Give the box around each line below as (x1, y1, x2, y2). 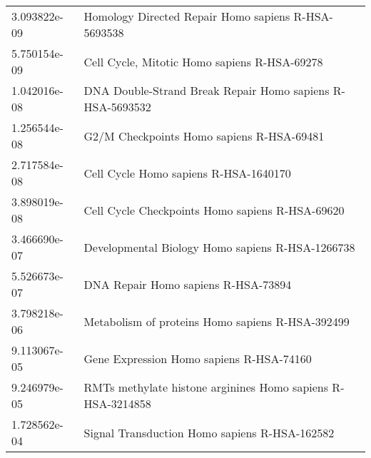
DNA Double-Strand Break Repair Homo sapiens (83, 82, 330, 98)
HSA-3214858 (83, 395, 151, 412)
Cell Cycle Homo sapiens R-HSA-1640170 (83, 164, 291, 181)
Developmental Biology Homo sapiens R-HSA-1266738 (83, 238, 355, 255)
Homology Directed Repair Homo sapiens (83, 8, 290, 24)
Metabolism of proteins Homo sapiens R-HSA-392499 (83, 312, 350, 330)
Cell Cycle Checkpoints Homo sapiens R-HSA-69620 (83, 201, 345, 218)
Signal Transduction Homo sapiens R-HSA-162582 (83, 424, 335, 441)
